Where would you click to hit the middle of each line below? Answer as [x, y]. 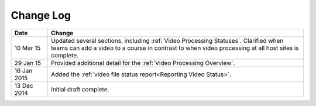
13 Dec [24, 86]
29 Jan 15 [28, 63]
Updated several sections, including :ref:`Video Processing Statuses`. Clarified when [167, 40]
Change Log [41, 15]
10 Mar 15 [28, 48]
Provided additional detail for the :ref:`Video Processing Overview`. [143, 63]
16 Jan [23, 70]
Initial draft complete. [80, 89]
